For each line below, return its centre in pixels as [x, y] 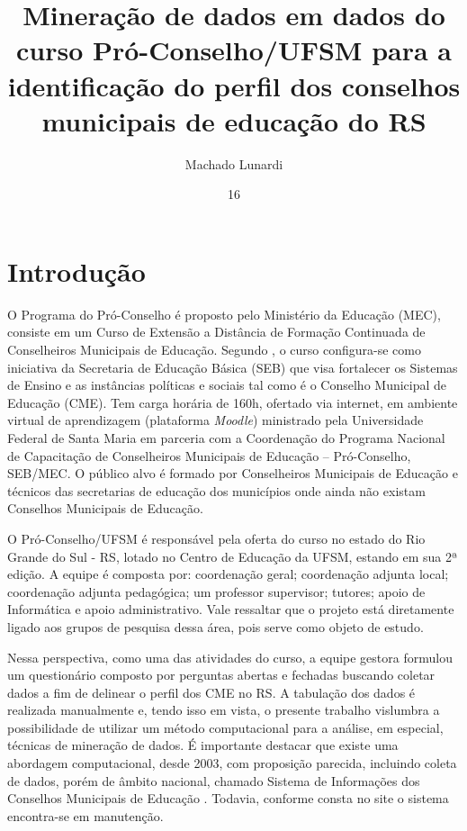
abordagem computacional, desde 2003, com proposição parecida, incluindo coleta [232, 763]
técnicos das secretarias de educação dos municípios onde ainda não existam [216, 490]
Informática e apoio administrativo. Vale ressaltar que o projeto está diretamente [231, 609]
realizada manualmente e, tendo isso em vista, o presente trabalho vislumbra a [224, 710]
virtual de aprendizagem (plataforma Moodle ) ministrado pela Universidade [216, 420]
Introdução [76, 271]
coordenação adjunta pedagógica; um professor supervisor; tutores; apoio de [216, 591]
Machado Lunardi [234, 163]
